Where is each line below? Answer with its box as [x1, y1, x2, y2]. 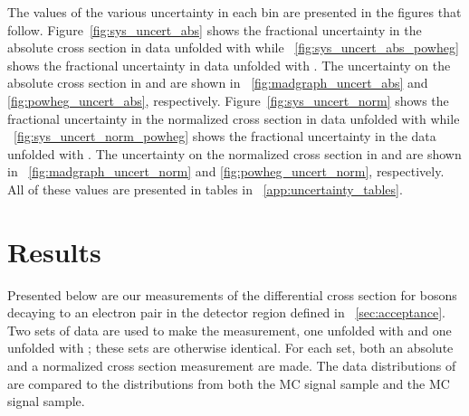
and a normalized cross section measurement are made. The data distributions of [7, 356, 456, 375]
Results [7, 232, 101, 269]
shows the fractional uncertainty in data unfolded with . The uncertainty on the [7, 55, 451, 74]
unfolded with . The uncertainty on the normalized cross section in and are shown [7, 144, 462, 163]
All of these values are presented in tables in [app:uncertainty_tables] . [7, 179, 403, 198]
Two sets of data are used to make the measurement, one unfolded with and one [7, 320, 452, 339]
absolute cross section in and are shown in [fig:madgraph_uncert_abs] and [7, 73, 428, 92]
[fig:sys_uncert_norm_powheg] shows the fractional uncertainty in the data [14, 127, 436, 146]
